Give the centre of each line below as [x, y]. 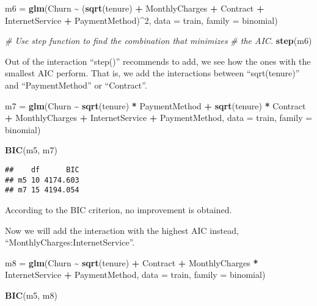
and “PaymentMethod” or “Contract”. [76, 85]
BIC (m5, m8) [31, 295]
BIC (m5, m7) [31, 150]
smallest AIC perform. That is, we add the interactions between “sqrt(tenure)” [152, 73]
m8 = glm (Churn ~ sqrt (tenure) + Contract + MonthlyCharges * [132, 262]
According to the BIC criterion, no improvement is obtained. [118, 209]
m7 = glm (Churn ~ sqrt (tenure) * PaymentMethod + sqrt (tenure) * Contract [155, 105]
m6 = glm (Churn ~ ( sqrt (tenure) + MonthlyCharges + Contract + [135, 8]
